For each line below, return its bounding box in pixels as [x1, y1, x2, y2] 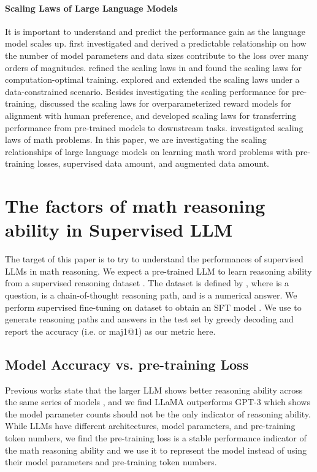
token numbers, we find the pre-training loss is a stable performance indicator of [5, 431, 307, 444]
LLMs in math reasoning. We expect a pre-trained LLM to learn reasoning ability [5, 264, 312, 277]
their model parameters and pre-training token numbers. [5, 455, 217, 468]
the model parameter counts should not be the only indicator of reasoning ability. [5, 407, 311, 420]
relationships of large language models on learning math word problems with [5, 145, 293, 158]
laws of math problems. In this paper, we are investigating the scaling [5, 133, 267, 146]
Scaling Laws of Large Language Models [5, 1, 178, 14]
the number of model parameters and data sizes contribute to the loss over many [5, 48, 308, 61]
